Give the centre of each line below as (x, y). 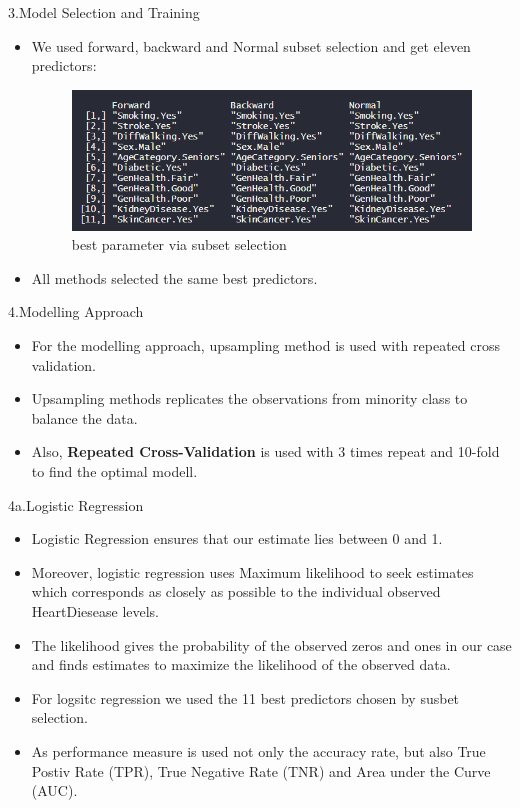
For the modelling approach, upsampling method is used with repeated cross (265, 345)
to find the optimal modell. (114, 471)
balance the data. (84, 417)
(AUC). (54, 790)
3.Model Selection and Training (104, 12)
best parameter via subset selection (179, 244)
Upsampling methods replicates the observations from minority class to (249, 398)
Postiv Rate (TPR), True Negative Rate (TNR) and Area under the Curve (261, 770)
